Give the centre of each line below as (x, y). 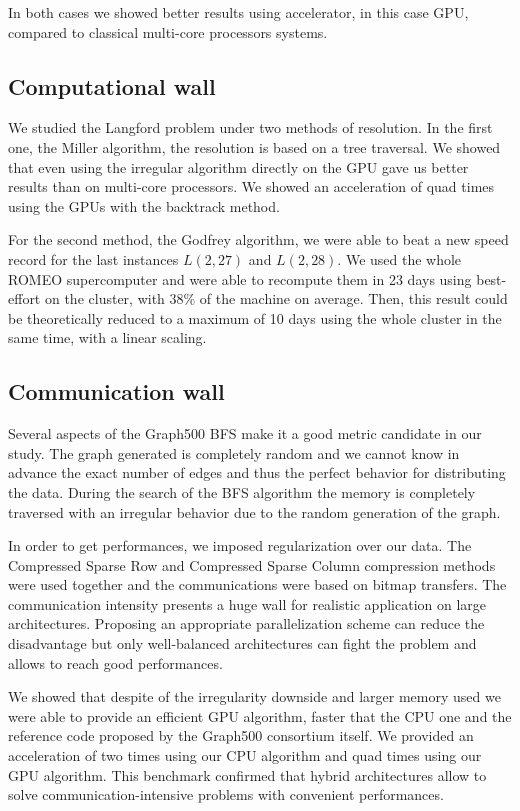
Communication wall (116, 391)
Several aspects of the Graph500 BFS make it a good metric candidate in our (245, 433)
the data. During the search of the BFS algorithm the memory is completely (242, 491)
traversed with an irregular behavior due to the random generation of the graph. (254, 511)
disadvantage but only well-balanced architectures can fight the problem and (242, 643)
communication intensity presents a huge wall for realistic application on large (247, 603)
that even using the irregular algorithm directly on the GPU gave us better (238, 166)
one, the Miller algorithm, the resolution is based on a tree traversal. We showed (254, 146)
